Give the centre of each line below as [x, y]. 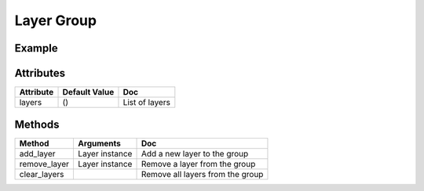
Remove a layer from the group [198, 164]
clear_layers [42, 174]
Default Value [88, 92]
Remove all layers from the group [202, 174]
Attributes [40, 73]
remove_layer [44, 164]
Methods [37, 124]
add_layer [37, 153]
